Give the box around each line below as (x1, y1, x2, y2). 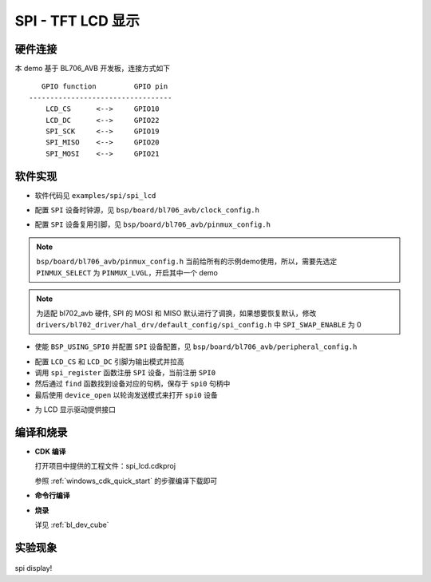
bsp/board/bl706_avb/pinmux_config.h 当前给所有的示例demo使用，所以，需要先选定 (36, 256, 338, 267)
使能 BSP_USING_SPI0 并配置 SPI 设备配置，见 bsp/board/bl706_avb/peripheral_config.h (34, 342, 358, 351)
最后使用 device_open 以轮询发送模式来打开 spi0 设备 (34, 390, 219, 399)
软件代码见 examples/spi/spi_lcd (34, 190, 156, 200)
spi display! (14, 564, 53, 573)
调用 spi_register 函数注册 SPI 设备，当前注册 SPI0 (34, 368, 215, 377)
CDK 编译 (34, 447, 66, 457)
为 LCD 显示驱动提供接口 (34, 405, 116, 414)
